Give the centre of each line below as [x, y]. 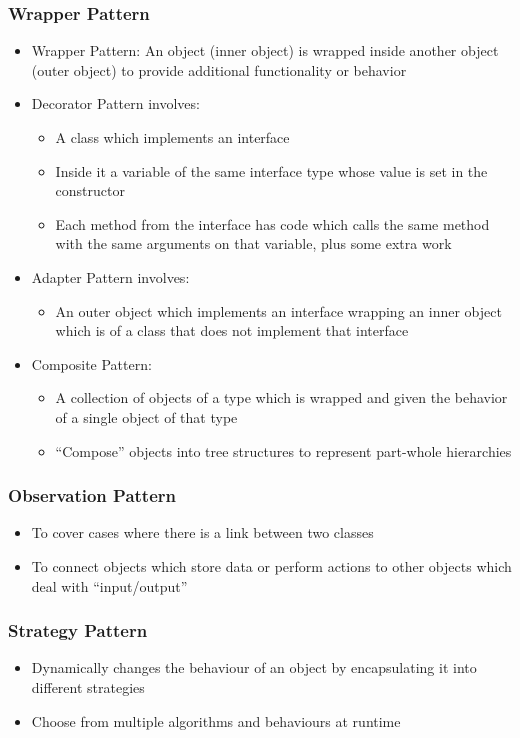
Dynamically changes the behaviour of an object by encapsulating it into [254, 667]
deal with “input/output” [109, 585]
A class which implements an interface [172, 137]
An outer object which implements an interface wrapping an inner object [278, 310]
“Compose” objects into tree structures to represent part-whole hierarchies [283, 450]
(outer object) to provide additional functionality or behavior [219, 69]
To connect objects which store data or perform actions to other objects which [271, 565]
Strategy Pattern [78, 630]
